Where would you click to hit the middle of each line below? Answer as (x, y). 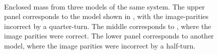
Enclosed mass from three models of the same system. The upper (104, 6)
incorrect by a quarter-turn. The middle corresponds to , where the (108, 26)
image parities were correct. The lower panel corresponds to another (109, 36)
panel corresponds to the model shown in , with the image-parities (106, 16)
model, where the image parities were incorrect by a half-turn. (100, 45)
